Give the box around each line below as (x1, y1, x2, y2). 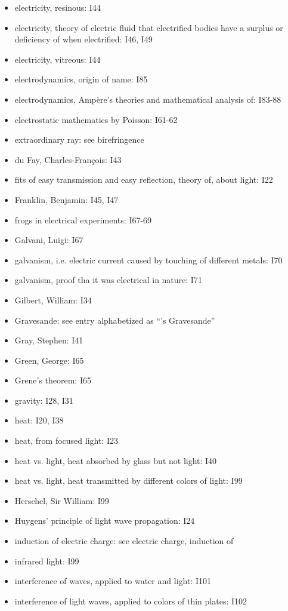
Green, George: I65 (14, 354, 84, 366)
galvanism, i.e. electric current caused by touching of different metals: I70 (14, 253, 283, 266)
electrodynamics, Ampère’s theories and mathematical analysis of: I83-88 (14, 93, 281, 105)
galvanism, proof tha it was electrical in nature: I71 (14, 274, 202, 286)
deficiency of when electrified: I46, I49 (14, 33, 153, 45)
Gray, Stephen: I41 (14, 334, 83, 346)
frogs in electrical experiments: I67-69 (14, 213, 152, 226)
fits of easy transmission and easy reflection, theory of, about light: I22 (14, 173, 273, 186)
